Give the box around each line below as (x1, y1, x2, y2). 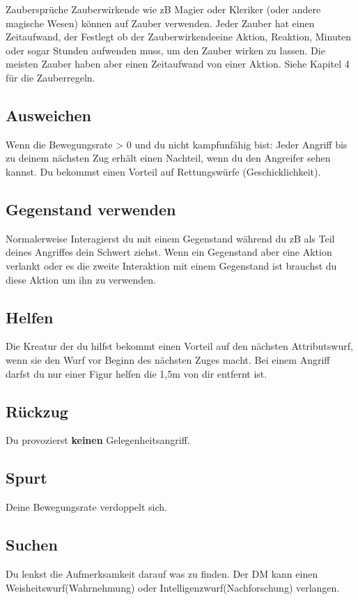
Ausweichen (6, 104, 92, 125)
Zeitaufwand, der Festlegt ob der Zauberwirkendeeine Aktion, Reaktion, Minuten (6, 29, 352, 44)
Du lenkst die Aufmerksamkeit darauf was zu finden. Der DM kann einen (6, 566, 318, 580)
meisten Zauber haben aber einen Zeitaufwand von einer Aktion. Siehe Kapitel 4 (6, 56, 350, 71)
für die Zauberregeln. (6, 70, 95, 84)
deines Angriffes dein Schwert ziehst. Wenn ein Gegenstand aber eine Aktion (6, 245, 332, 259)
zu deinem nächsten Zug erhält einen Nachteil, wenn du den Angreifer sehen (6, 151, 331, 165)
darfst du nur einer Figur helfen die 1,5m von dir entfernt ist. (6, 366, 267, 380)
